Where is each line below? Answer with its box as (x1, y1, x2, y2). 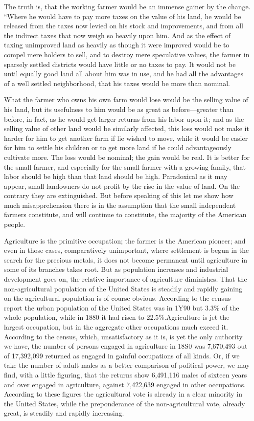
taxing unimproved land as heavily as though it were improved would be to (4, 40, 230, 50)
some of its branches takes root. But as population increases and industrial (4, 264, 228, 274)
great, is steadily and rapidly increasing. (4, 408, 124, 418)
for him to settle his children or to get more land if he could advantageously (4, 142, 231, 153)
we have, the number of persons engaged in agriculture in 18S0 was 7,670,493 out (4, 341, 248, 351)
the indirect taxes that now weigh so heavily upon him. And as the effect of (4, 30, 231, 40)
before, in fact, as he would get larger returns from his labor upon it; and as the (4, 113, 244, 124)
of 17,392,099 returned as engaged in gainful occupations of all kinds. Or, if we (4, 350, 240, 360)
